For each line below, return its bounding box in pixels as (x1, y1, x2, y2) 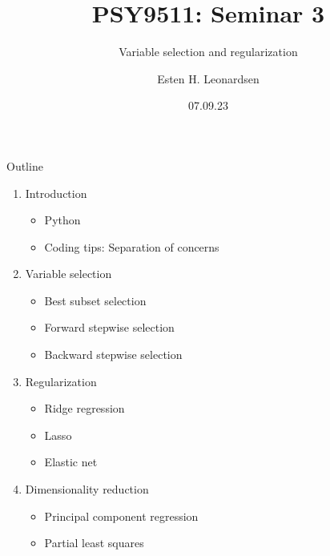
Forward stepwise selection (44, 319, 175, 336)
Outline (6, 157, 43, 174)
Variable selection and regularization (119, 43, 298, 60)
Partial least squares (44, 534, 144, 551)
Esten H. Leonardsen (157, 70, 260, 87)
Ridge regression (44, 400, 125, 417)
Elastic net (44, 453, 98, 470)
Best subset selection (44, 292, 147, 308)
